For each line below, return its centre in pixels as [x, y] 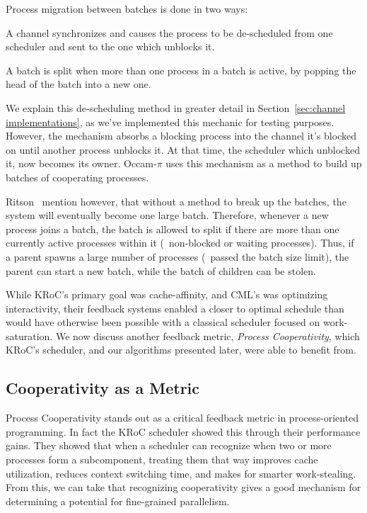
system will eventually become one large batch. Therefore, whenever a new [167, 215]
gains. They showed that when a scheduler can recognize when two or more [169, 445]
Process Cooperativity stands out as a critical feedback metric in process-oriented [182, 418]
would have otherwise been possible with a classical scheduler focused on [163, 322]
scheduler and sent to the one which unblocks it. [110, 46]
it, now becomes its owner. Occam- [81, 163]
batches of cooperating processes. [77, 177]
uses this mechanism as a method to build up [264, 163]
